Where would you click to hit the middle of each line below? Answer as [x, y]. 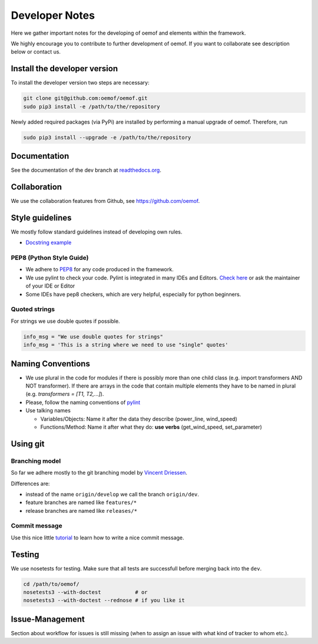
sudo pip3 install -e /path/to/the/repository [92, 106]
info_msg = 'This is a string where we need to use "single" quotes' [126, 345]
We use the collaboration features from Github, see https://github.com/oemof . [105, 201]
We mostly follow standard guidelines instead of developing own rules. [97, 232]
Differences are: [30, 483]
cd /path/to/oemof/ [51, 584]
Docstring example [49, 243]
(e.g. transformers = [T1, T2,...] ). [65, 394]
